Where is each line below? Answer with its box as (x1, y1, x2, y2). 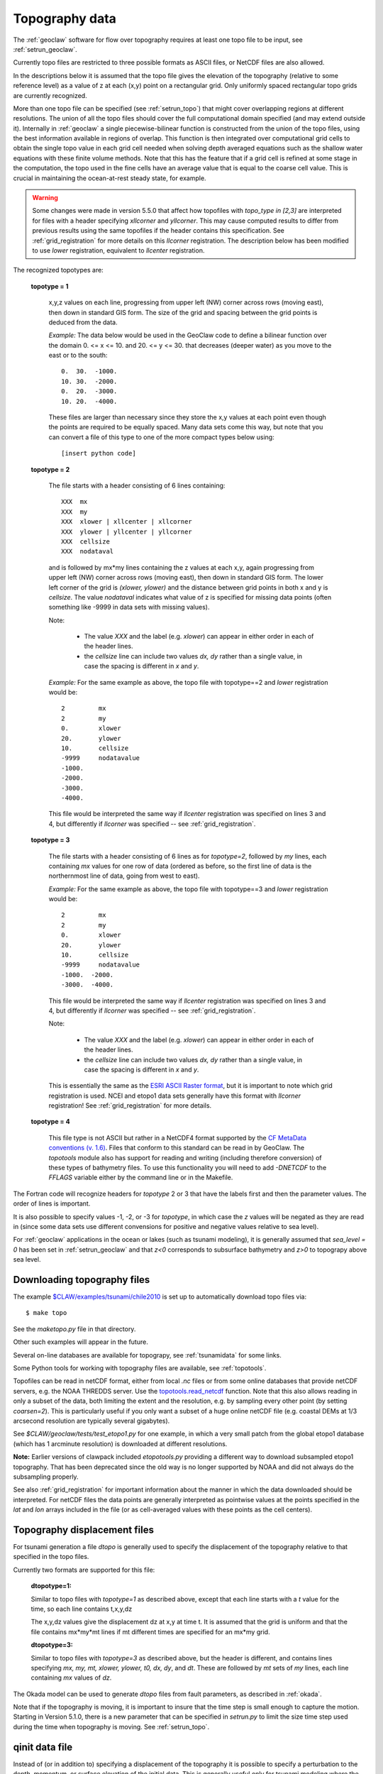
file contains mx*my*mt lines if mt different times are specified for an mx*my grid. (30, 1627, 270, 1636)
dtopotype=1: (30, 1582, 72, 1590)
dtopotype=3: (30, 1641, 74, 1649)
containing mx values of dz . (30, 1673, 112, 1682)
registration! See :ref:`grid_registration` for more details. (48, 1101, 212, 1110)
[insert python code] (61, 449, 136, 458)
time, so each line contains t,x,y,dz (30, 1604, 133, 1613)
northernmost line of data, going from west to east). (48, 871, 200, 880)
